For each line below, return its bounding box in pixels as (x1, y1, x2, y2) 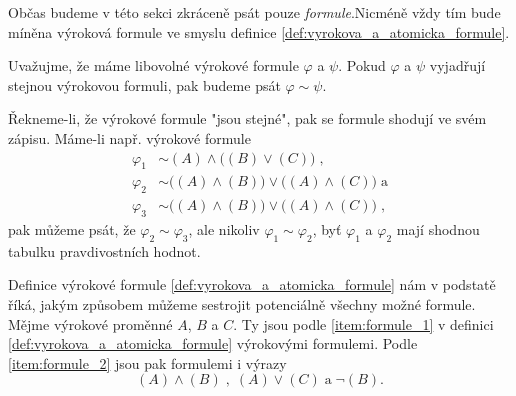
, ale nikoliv (188, 219, 260, 240)
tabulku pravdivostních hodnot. (8, 240, 201, 261)
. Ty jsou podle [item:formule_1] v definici (233, 313, 494, 334)
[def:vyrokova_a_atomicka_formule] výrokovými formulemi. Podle (8, 333, 418, 354)
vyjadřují (429, 55, 486, 76)
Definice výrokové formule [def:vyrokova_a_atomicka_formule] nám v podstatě (8, 274, 496, 295)
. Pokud (338, 55, 386, 76)
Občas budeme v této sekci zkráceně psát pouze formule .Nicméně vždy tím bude (8, 2, 501, 22)
